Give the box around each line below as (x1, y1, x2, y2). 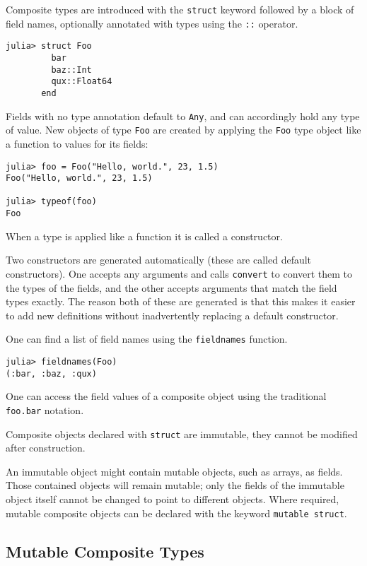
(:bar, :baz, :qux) (6, 368, 97, 379)
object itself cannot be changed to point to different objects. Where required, (6, 492, 339, 507)
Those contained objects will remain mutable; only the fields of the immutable (6, 478, 344, 493)
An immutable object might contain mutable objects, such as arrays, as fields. (6, 464, 343, 478)
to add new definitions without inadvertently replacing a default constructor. (6, 307, 339, 322)
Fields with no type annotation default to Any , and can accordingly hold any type (6, 108, 360, 123)
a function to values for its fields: (6, 136, 148, 151)
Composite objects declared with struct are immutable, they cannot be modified (6, 426, 358, 441)
